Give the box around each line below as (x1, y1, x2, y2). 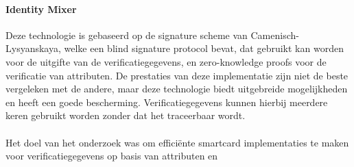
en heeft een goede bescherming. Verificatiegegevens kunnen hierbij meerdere (5, 94, 328, 109)
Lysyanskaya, (5, 41, 61, 55)
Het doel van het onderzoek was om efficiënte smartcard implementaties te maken (5, 135, 349, 149)
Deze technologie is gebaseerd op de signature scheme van (5, 27, 248, 42)
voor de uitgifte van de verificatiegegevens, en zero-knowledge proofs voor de (5, 54, 327, 68)
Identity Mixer (5, 1, 77, 16)
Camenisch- (250, 27, 299, 42)
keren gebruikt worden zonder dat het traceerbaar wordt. (5, 108, 246, 123)
